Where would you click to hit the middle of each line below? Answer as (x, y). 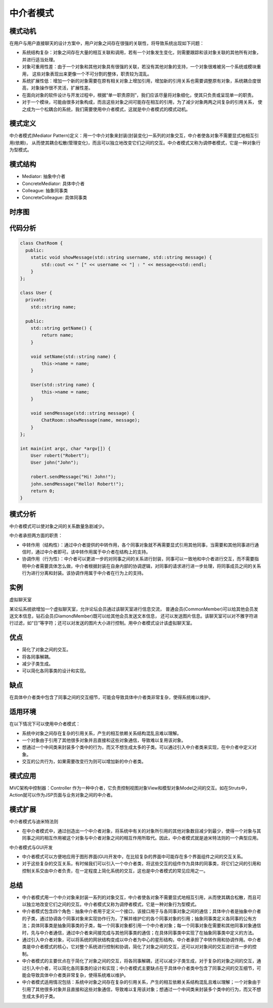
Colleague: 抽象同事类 (45, 190)
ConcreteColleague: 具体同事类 (55, 198)
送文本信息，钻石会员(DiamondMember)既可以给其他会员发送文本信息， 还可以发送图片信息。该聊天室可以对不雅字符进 (134, 616)
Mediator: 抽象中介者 (44, 177)
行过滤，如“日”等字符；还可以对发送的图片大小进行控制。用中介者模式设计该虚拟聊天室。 (102, 623)
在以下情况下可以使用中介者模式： (45, 724)
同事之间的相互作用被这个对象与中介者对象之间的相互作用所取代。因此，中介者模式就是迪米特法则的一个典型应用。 (142, 838)
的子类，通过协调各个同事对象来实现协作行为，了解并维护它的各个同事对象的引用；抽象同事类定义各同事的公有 (137, 918)
